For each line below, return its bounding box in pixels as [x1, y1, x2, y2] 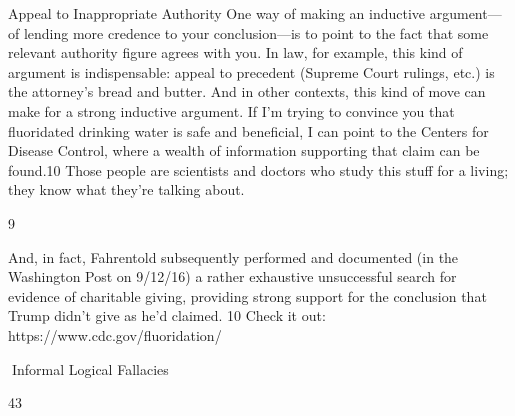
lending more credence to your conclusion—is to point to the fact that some [23, 22, 489, 43]
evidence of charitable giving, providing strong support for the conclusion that [8, 285, 487, 306]
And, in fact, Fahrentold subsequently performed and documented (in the [8, 246, 459, 267]
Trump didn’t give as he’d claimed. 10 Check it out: [8, 305, 326, 326]
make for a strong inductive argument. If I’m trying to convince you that [8, 100, 455, 121]
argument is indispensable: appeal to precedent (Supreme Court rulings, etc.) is [8, 61, 495, 82]
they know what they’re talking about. [8, 179, 245, 200]
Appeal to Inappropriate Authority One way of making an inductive [8, 3, 426, 23]
